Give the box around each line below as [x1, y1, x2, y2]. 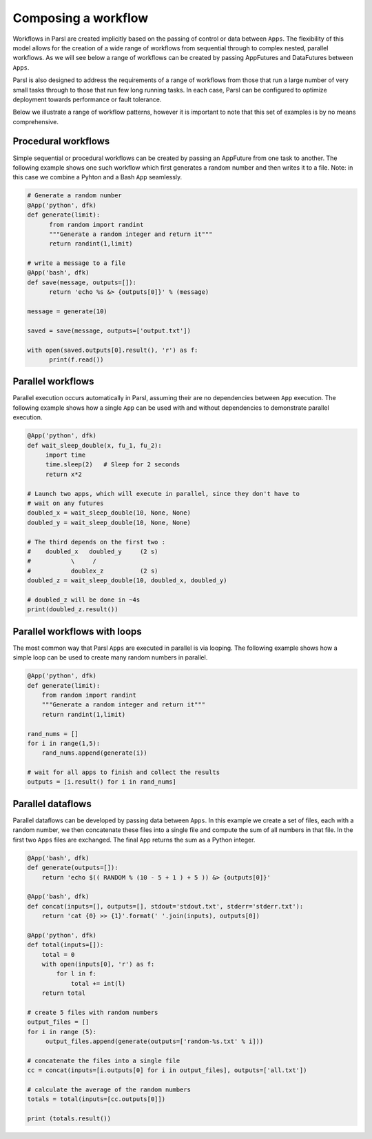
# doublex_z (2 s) [27, 566, 158, 575]
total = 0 [41, 951, 75, 958]
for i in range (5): [27, 1028, 96, 1036]
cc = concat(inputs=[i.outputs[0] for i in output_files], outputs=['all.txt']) [27, 1067, 307, 1074]
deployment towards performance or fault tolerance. [12, 95, 162, 103]
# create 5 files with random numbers [27, 1008, 158, 1016]
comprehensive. [12, 117, 59, 126]
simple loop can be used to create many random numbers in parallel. [12, 653, 208, 662]
